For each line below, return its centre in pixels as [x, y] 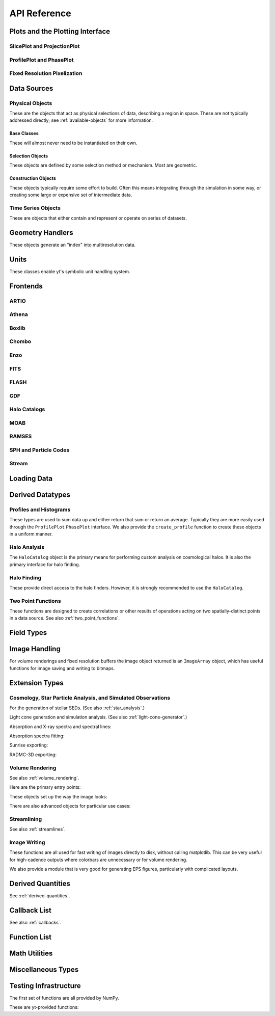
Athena [19, 314]
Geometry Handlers [41, 233]
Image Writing [27, 842]
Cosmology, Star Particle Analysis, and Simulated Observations [90, 698]
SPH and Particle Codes [39, 450]
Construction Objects [33, 178]
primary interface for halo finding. [45, 564]
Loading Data [31, 479]
